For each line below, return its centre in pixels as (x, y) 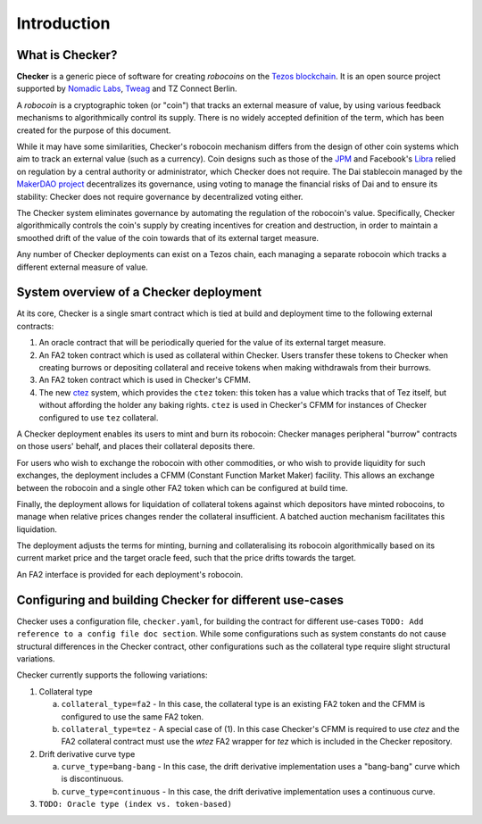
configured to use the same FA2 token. (133, 716)
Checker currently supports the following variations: (112, 675)
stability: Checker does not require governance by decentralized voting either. (160, 196)
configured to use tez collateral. (99, 417)
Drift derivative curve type (87, 753)
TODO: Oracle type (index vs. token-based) (135, 804)
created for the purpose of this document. (94, 130)
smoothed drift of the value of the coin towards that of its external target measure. (168, 237)
